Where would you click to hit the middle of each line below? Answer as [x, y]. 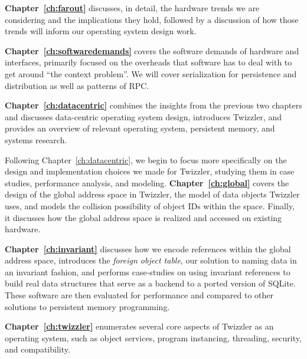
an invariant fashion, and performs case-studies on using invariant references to [148, 271]
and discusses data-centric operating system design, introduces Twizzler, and [143, 116]
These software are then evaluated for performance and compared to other [139, 295]
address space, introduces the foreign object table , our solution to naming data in [151, 260]
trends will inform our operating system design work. [101, 31]
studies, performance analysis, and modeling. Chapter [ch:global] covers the [147, 182]
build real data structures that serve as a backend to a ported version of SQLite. [150, 283]
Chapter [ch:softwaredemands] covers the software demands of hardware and [152, 50]
